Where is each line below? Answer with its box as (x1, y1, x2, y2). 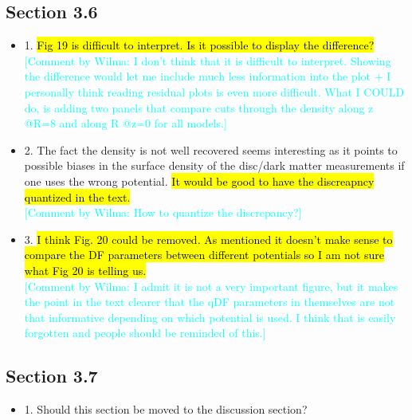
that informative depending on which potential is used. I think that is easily (24, 308, 396, 325)
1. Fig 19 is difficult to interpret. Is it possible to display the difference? (24, 37, 375, 53)
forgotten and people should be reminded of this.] (24, 324, 266, 341)
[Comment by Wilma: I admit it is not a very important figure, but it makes (24, 277, 398, 294)
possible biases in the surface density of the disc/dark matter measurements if (24, 157, 405, 174)
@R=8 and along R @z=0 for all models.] (24, 115, 227, 131)
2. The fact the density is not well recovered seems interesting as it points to (24, 141, 398, 158)
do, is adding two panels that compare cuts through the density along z (24, 99, 374, 116)
